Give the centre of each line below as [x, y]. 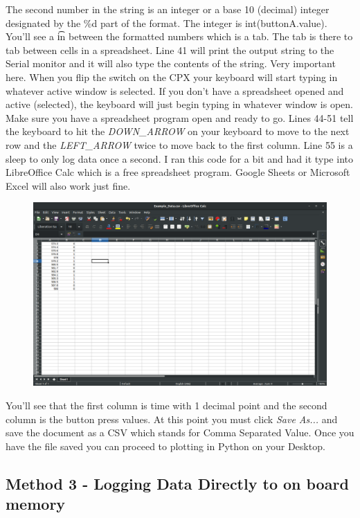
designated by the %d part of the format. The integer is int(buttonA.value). [166, 23]
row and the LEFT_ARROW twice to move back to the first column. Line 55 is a [179, 144]
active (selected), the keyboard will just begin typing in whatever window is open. [179, 104]
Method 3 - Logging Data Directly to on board [177, 483]
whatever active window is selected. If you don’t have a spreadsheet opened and [175, 90]
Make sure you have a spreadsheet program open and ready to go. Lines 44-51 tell [180, 117]
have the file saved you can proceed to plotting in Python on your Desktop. [165, 446]
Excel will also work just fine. [68, 185]
